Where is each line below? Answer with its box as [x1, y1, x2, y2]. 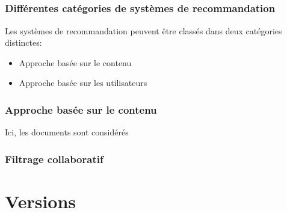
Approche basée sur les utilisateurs [19, 76, 147, 89]
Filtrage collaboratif [5, 151, 103, 166]
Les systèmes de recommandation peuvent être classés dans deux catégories [5, 24, 282, 37]
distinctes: [5, 36, 42, 49]
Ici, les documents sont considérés [5, 126, 129, 138]
